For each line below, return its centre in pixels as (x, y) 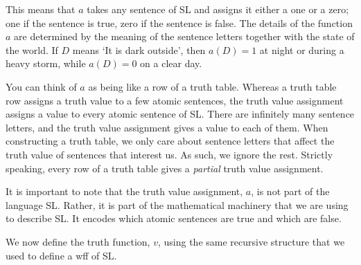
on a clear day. (171, 63)
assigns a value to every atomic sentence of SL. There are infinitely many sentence (180, 114)
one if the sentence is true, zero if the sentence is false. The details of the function (179, 22)
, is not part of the (290, 191)
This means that (41, 9)
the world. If (32, 49)
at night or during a (302, 49)
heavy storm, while (46, 63)
